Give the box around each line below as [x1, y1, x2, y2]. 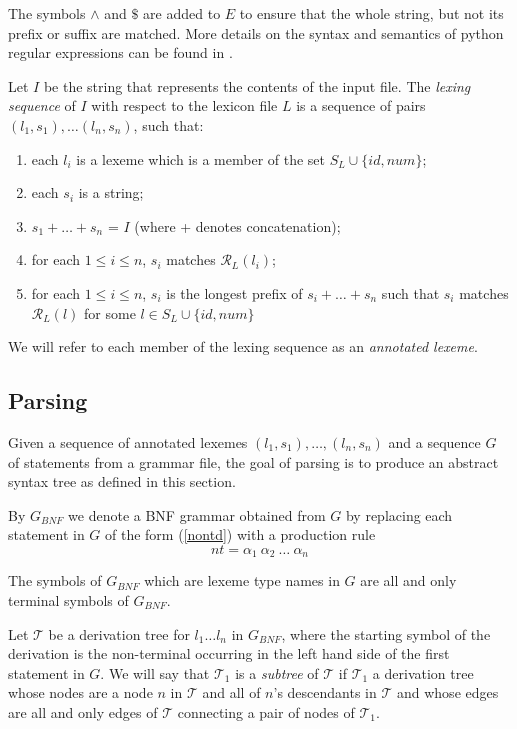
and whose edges [396, 682, 499, 703]
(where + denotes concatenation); [134, 215, 341, 236]
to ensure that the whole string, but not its [239, 3, 504, 23]
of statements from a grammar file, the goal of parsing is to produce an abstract [8, 451, 499, 472]
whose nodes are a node [8, 682, 153, 703]
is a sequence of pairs [296, 95, 426, 116]
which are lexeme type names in [144, 570, 340, 591]
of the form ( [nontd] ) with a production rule [105, 524, 376, 545]
